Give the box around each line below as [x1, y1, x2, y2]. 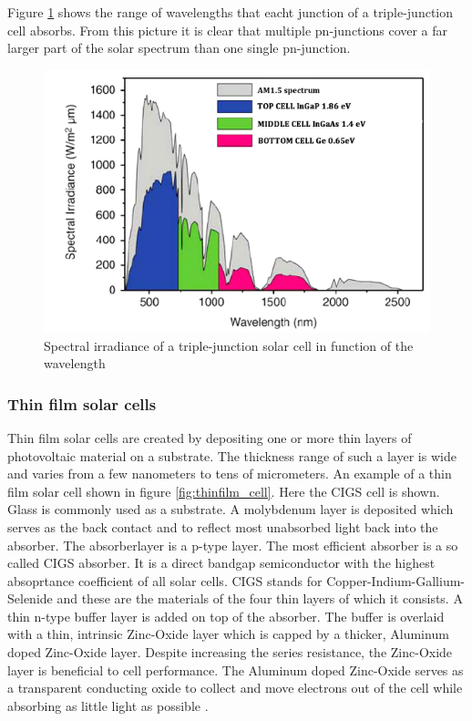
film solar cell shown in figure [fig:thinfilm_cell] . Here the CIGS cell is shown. [7, 481, 440, 500]
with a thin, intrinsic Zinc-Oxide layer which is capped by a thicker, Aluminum [7, 624, 449, 644]
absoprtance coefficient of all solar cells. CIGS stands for [7, 571, 323, 590]
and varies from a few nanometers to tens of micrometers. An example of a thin [7, 464, 452, 483]
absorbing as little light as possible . [7, 695, 209, 715]
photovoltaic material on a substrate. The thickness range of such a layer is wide [7, 446, 457, 465]
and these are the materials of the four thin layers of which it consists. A [56, 589, 463, 608]
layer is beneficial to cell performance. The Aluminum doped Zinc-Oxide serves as [7, 660, 464, 679]
